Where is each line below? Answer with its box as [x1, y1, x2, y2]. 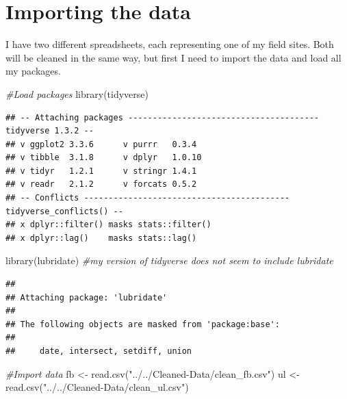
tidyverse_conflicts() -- [5, 206, 123, 216]
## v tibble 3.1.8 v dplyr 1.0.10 [5, 153, 202, 163]
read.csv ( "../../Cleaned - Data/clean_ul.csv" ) [5, 380, 189, 394]
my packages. [5, 64, 61, 78]
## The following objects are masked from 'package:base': [5, 319, 280, 329]
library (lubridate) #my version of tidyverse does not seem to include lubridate [5, 253, 333, 268]
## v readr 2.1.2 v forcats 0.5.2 [5, 179, 197, 190]
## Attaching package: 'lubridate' [5, 292, 168, 303]
